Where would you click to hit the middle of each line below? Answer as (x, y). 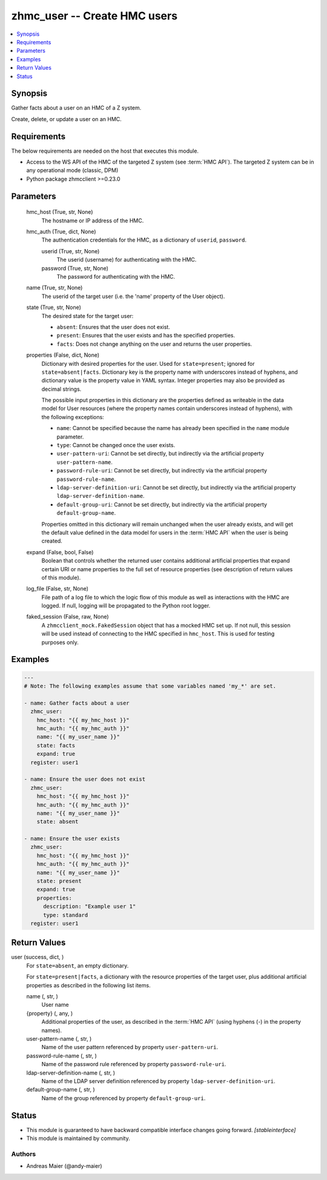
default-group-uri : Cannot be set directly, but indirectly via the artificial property (162, 504)
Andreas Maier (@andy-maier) (64, 1166)
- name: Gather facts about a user (77, 703)
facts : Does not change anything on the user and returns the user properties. (154, 344)
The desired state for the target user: (88, 316)
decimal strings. (61, 389)
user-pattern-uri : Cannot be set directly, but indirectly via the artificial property (160, 454)
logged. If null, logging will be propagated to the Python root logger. (126, 606)
